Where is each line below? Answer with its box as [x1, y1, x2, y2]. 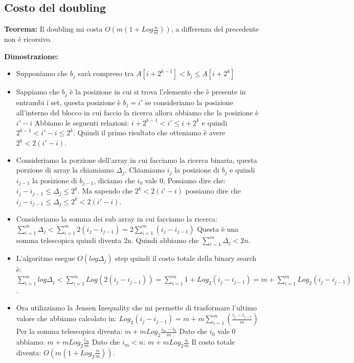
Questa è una [197, 223, 239, 234]
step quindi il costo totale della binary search [115, 253, 257, 263]
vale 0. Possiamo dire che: [145, 175, 226, 185]
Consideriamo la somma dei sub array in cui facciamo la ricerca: [16, 213, 217, 224]
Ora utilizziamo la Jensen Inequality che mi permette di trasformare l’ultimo [16, 302, 257, 312]
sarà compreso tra [78, 68, 134, 79]
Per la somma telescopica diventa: [16, 326, 123, 336]
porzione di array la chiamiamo [16, 164, 114, 175]
